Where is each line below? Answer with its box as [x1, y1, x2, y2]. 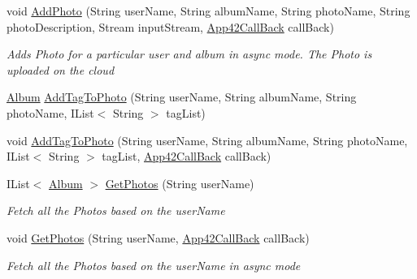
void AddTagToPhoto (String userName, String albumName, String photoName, [7, 131, 408, 148]
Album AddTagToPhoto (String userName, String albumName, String [7, 88, 357, 105]
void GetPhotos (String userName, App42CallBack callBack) [7, 229, 310, 246]
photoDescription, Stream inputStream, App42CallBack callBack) [7, 18, 334, 35]
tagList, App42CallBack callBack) [102, 148, 271, 165]
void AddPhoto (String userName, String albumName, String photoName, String [7, 2, 410, 19]
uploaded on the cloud [7, 61, 115, 78]
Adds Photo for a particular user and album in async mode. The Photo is [7, 45, 372, 62]
